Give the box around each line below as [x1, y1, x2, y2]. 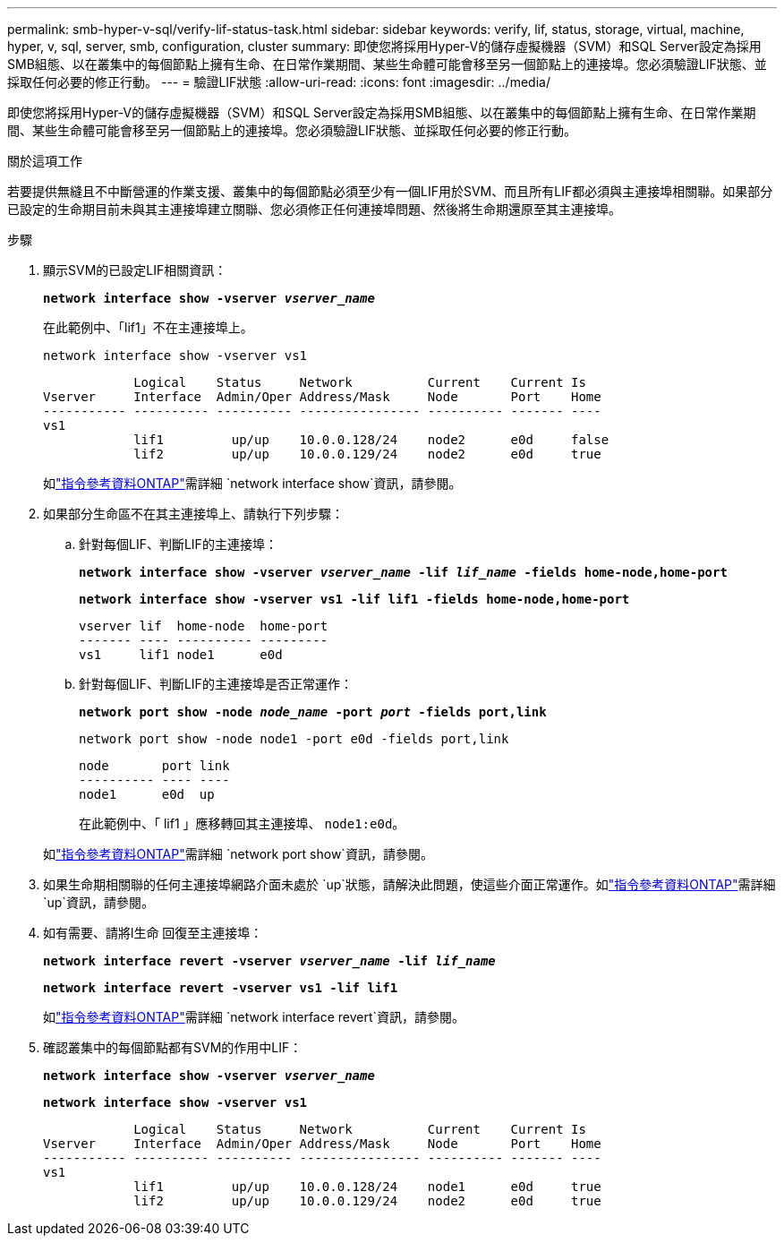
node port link [79, 759, 230, 773]
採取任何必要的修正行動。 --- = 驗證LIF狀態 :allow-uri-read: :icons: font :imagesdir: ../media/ [7, 74, 550, 90]
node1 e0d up [79, 787, 215, 802]
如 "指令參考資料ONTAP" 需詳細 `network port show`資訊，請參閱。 [43, 846, 433, 862]
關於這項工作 [7, 153, 82, 168]
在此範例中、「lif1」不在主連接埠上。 [43, 320, 253, 335]
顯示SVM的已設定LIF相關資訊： [43, 262, 227, 278]
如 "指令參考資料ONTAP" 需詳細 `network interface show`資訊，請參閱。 [43, 476, 462, 491]
